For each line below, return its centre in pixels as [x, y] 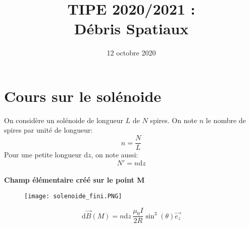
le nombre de [226, 120]
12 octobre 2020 [131, 53]
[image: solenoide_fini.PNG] [73, 196]
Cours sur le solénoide [83, 96]
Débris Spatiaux [131, 29]
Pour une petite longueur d [46, 155]
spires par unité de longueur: [48, 130]
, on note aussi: [115, 155]
